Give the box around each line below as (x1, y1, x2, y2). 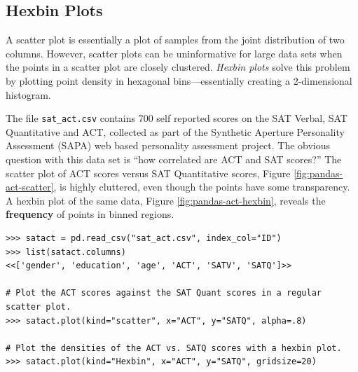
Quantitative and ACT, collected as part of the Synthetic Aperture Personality (6, 124, 345, 139)
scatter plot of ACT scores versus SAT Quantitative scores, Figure (6, 165, 291, 180)
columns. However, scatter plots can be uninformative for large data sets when (6, 46, 343, 60)
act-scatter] (6, 179, 54, 194)
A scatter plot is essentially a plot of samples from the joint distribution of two (6, 32, 345, 47)
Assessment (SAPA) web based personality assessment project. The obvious (6, 138, 331, 153)
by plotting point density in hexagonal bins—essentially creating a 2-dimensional (6, 73, 352, 88)
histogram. (6, 87, 51, 102)
